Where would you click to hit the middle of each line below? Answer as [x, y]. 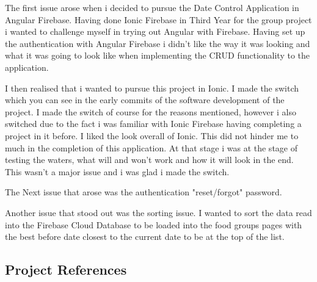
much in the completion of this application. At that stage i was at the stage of [151, 147]
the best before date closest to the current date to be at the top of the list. [145, 237]
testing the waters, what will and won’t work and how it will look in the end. [149, 160]
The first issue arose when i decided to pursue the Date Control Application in [152, 7]
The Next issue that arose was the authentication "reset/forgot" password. [144, 192]
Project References [66, 269]
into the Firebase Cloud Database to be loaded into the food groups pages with [154, 224]
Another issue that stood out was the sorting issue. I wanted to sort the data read [158, 212]
